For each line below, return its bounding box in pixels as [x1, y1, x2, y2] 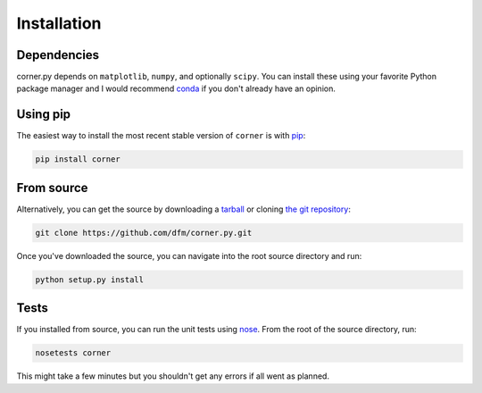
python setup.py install [35, 274, 145, 285]
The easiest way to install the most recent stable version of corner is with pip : [16, 130, 306, 141]
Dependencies [16, 47, 100, 63]
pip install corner [35, 155, 120, 164]
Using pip [16, 107, 71, 122]
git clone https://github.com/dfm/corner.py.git [35, 228, 253, 238]
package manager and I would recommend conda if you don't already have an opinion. [16, 83, 337, 94]
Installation [16, 13, 102, 33]
